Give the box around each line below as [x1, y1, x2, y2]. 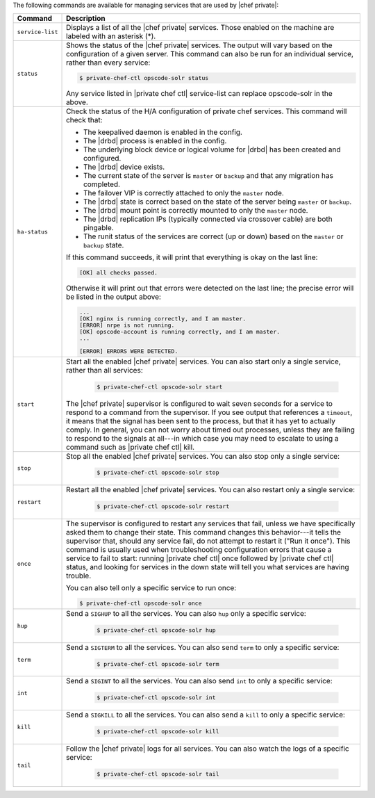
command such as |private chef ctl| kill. [66, 442, 194, 452]
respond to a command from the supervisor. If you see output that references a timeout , [66, 407, 353, 417]
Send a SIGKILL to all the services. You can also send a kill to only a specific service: [66, 710, 345, 719]
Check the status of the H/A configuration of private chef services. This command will [66, 106, 347, 116]
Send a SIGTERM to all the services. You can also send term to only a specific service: [66, 642, 340, 652]
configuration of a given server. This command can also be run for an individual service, [66, 49, 354, 59]
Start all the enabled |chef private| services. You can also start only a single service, [66, 357, 341, 366]
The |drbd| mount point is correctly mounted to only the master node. [83, 206, 308, 215]
